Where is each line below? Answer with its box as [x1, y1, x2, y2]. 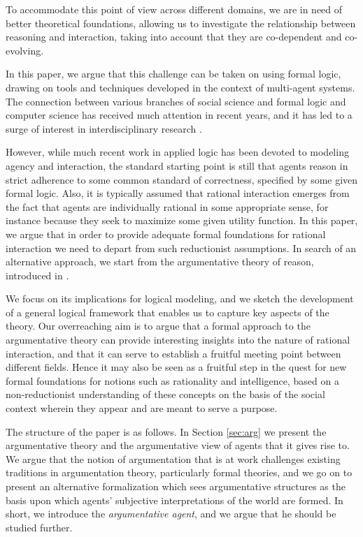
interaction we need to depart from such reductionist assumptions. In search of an [6, 240, 357, 255]
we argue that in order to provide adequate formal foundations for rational [6, 226, 326, 241]
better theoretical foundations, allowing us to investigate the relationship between [6, 15, 356, 30]
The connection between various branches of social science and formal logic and [6, 94, 346, 108]
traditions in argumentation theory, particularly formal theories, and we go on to [6, 465, 353, 480]
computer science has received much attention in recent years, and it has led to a [6, 108, 353, 122]
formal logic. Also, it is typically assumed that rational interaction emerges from [6, 186, 350, 200]
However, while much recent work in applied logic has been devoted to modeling [6, 145, 349, 159]
